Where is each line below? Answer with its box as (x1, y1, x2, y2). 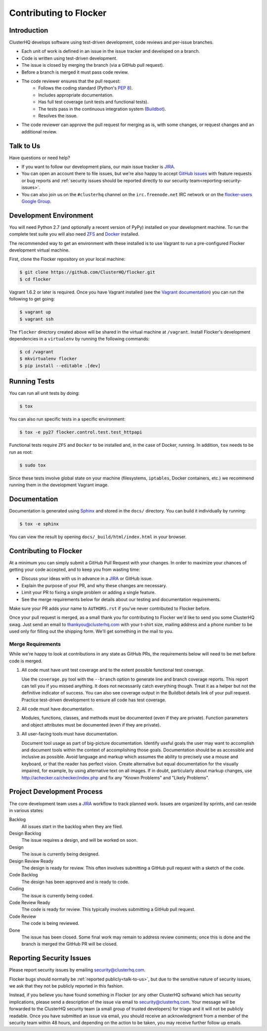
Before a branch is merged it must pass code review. (21, 69, 129, 75)
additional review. (21, 129, 57, 134)
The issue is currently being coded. (21, 893, 94, 899)
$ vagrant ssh (19, 316, 54, 322)
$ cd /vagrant (19, 349, 54, 354)
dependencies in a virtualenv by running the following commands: (9, 336, 150, 342)
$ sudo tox (19, 462, 46, 468)
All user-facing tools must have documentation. (21, 731, 118, 737)
